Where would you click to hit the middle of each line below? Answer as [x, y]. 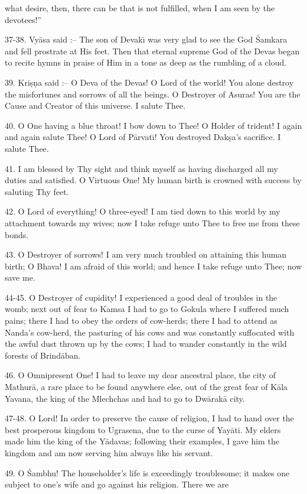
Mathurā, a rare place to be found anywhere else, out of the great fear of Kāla [146, 387]
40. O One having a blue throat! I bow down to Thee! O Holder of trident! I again [153, 125]
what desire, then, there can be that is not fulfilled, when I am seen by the [140, 8]
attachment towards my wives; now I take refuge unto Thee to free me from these [152, 222]
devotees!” [23, 19]
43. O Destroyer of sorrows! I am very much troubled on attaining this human [146, 254]
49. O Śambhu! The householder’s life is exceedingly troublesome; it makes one [147, 472]
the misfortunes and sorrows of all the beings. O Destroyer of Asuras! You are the [153, 94]
